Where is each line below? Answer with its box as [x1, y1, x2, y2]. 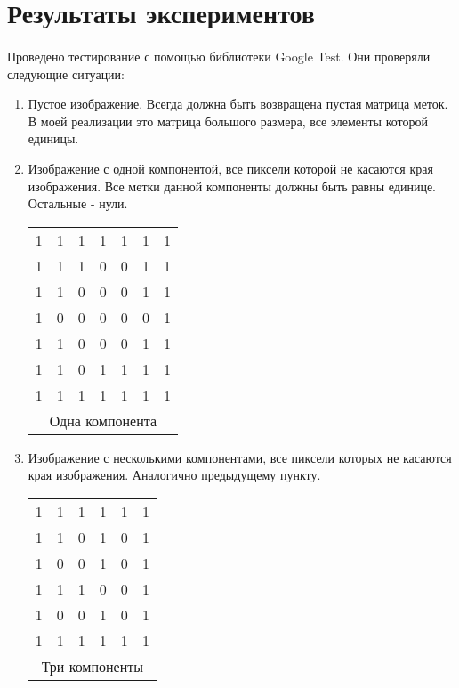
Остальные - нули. [28, 194, 128, 213]
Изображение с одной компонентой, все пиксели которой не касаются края [28, 158, 433, 177]
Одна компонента [49, 409, 157, 431]
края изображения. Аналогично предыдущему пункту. [28, 465, 321, 484]
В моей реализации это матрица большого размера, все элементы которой [28, 111, 429, 130]
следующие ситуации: [7, 64, 125, 83]
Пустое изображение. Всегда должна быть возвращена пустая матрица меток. [28, 94, 448, 113]
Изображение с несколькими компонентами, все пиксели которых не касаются [28, 448, 452, 466]
